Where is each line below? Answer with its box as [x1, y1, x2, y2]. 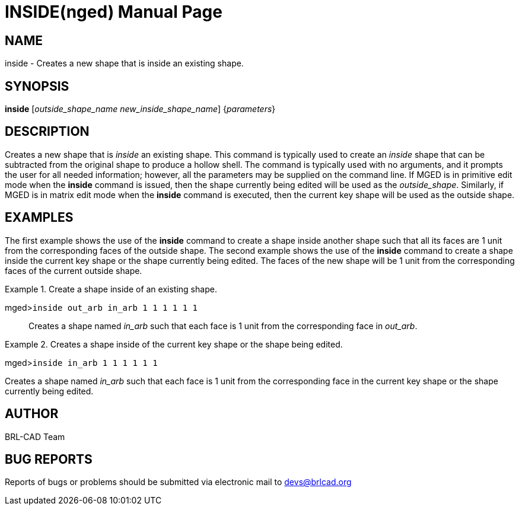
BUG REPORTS [5, 451, 93, 467]
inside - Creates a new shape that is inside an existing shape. [5, 58, 244, 69]
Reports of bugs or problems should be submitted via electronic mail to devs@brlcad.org [5, 477, 352, 487]
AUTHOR [5, 406, 59, 422]
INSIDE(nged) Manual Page [5, 2, 222, 22]
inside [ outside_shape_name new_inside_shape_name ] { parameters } [5, 104, 276, 114]
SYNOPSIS [5, 78, 69, 94]
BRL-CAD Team [5, 431, 65, 442]
